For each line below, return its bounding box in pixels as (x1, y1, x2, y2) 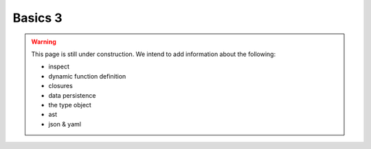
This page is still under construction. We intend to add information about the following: (31, 50, 276, 58)
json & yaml (48, 120, 82, 128)
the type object (48, 100, 92, 109)
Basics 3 (12, 10, 63, 25)
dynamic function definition (48, 72, 126, 80)
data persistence (48, 91, 96, 99)
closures (48, 82, 74, 90)
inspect (48, 62, 70, 71)
